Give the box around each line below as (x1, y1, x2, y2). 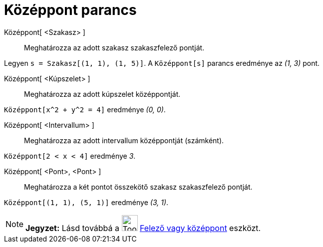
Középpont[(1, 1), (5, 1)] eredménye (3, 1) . (4, 198, 169, 207)
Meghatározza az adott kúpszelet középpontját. (24, 89, 181, 98)
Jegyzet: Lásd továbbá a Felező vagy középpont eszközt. (25, 223, 261, 233)
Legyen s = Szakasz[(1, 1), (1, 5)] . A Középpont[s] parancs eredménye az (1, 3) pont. (4, 58, 320, 67)
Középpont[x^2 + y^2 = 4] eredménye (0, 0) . (4, 105, 166, 114)
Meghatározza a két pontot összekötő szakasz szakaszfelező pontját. (24, 182, 253, 191)
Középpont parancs (4, 1, 137, 18)
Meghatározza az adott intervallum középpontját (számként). (24, 136, 224, 145)
